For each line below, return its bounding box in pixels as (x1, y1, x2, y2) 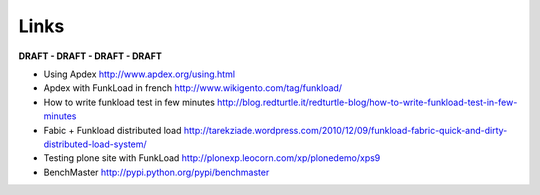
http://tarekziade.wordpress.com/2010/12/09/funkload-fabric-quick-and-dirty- (183, 124, 508, 136)
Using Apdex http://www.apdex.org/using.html (43, 68, 235, 80)
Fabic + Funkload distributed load (43, 124, 182, 136)
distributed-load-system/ (43, 138, 147, 150)
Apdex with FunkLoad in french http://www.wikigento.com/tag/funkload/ (43, 82, 343, 94)
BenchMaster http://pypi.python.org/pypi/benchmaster (43, 166, 270, 178)
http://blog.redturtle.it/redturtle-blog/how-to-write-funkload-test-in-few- (216, 96, 518, 108)
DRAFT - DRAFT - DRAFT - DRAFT (18, 50, 162, 62)
